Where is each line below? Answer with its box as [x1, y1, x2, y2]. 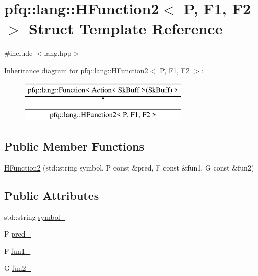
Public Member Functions [4, 138, 144, 154]
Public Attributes [4, 187, 99, 203]
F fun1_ [4, 245, 31, 256]
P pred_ [4, 228, 31, 239]
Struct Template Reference [29, 18, 223, 39]
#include [4, 48, 33, 58]
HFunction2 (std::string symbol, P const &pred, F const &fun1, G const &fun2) [4, 162, 254, 173]
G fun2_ [4, 263, 32, 273]
